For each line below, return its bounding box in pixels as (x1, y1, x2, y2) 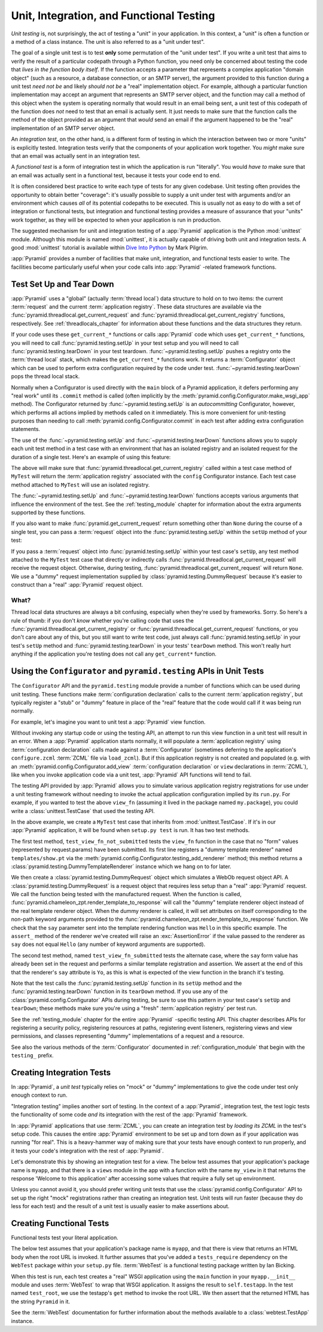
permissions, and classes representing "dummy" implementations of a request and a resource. (11, 1033, 245, 1040)
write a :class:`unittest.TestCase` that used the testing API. (11, 807, 155, 814)
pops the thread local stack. (11, 373, 80, 380)
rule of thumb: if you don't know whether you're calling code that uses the (11, 617, 194, 624)
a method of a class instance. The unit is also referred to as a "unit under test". (11, 38, 205, 45)
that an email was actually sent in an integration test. (11, 153, 141, 160)
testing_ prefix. (11, 1052, 54, 1059)
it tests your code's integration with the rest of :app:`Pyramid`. (11, 1147, 164, 1154)
